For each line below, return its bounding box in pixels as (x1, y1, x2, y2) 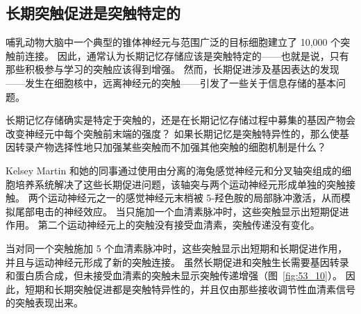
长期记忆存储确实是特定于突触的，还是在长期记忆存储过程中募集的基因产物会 (6, 113, 355, 127)
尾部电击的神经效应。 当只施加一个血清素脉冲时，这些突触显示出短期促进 (15, 204, 349, 218)
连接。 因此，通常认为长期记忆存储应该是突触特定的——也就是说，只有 (24, 48, 349, 63)
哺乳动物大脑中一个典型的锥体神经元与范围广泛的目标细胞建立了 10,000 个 (6, 35, 341, 49)
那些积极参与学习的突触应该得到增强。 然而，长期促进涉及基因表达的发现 (6, 62, 339, 76)
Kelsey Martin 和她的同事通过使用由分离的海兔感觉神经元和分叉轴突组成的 (6, 163, 342, 177)
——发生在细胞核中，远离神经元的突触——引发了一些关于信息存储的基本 (6, 75, 336, 90)
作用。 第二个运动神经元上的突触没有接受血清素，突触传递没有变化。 (6, 217, 320, 232)
